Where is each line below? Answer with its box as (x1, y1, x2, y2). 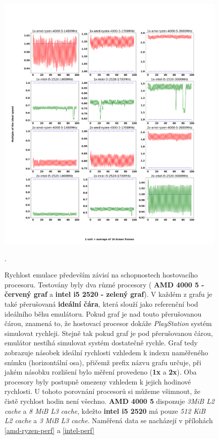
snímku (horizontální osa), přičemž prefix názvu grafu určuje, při (4, 357, 202, 367)
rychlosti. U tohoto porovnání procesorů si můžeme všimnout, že (4, 386, 201, 396)
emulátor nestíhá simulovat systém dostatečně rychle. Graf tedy (4, 337, 198, 348)
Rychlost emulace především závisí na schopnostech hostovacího (4, 270, 198, 280)
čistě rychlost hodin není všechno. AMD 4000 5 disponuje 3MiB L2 (4, 396, 215, 406)
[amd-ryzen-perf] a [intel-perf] (4, 425, 95, 435)
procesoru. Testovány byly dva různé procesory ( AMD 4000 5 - (4, 279, 204, 289)
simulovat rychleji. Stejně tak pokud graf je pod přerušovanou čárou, (4, 328, 213, 338)
